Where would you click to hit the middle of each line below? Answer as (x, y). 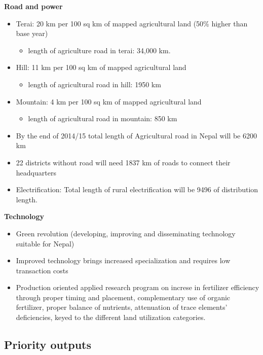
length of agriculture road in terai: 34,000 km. (99, 50)
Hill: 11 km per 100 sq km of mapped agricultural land (101, 67)
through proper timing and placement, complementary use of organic (123, 297)
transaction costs (42, 270)
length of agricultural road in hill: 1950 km (95, 84)
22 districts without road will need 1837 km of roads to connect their (123, 162)
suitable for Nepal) (45, 243)
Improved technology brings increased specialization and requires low (123, 260)
